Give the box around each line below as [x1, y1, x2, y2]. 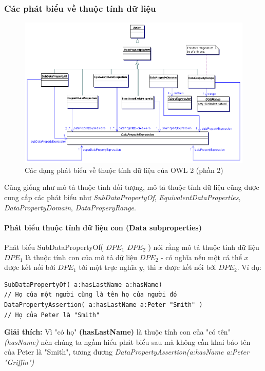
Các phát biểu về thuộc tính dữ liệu [4, 2, 156, 14]
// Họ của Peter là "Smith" [4, 311, 100, 319]
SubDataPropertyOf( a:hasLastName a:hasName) [4, 281, 162, 288]
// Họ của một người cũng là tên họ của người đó [4, 291, 177, 299]
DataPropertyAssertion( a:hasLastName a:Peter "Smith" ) [4, 301, 203, 308]
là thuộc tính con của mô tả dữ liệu [25, 251, 138, 262]
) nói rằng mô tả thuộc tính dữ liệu [148, 241, 259, 252]
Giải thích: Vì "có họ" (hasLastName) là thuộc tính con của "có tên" [4, 326, 231, 337]
